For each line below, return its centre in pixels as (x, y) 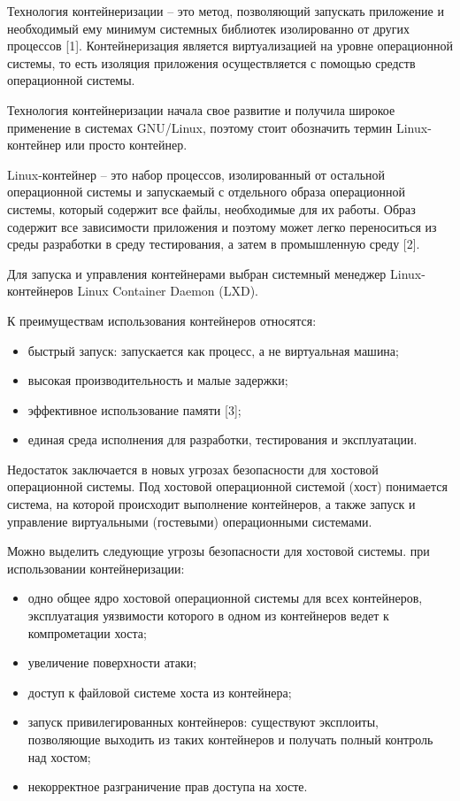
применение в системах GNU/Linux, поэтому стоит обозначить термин (200, 127)
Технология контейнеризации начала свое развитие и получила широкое (201, 109)
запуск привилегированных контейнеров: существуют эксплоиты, (203, 722)
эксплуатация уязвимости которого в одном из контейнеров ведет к (208, 616)
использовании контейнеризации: (96, 568)
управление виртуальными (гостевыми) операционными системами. (190, 521)
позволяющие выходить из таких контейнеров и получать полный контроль (230, 739)
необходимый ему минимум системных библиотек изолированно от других (209, 28)
